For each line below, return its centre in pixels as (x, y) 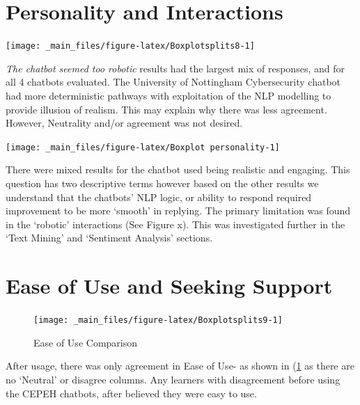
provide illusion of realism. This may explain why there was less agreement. (166, 109)
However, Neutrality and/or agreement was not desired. (124, 123)
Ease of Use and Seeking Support (169, 286)
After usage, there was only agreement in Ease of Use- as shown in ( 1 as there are (180, 366)
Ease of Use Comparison (86, 342)
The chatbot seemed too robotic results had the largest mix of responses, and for (175, 68)
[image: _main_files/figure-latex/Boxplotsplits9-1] (158, 320)
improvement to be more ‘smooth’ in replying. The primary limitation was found (178, 211)
